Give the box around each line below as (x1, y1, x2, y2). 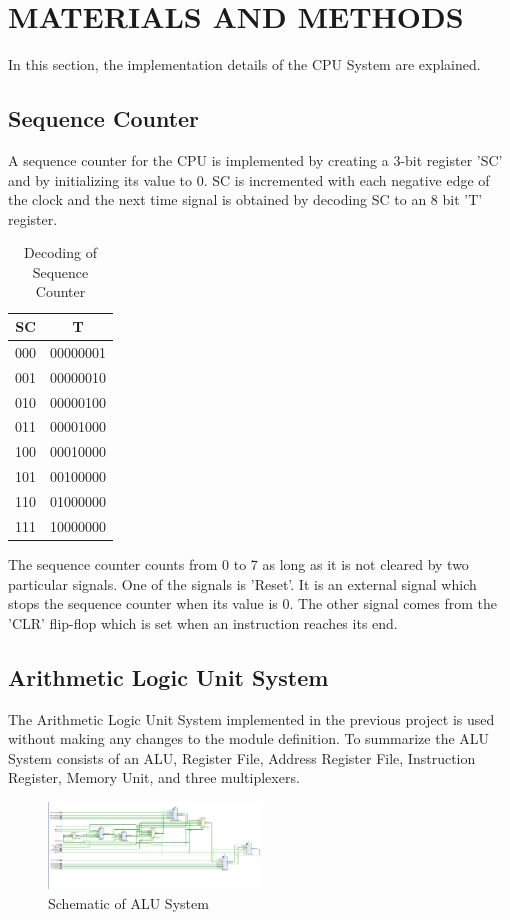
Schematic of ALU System (48, 892, 209, 913)
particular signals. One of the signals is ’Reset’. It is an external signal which (8, 573, 477, 594)
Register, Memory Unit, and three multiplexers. (8, 767, 300, 788)
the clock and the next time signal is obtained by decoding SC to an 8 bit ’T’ (8, 189, 483, 210)
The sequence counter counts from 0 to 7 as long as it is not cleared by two (8, 553, 469, 574)
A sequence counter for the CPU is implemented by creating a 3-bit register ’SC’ (8, 149, 503, 170)
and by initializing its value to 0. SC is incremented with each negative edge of (8, 169, 490, 190)
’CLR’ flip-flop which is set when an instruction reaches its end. (8, 612, 398, 633)
